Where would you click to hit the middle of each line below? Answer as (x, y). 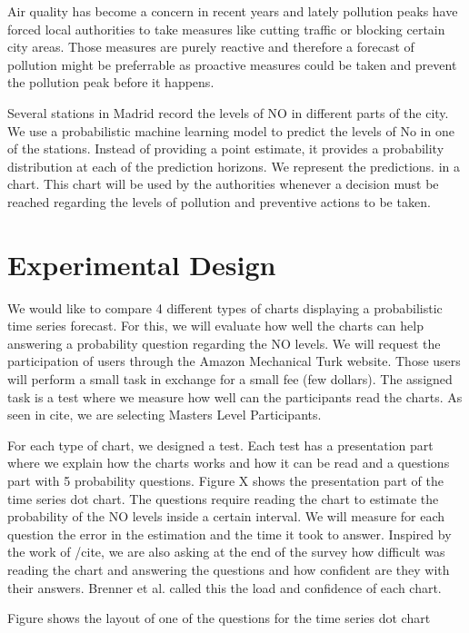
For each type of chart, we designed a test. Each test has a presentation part (220, 445)
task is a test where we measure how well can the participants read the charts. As (235, 396)
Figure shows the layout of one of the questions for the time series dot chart (219, 618)
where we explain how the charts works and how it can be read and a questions (229, 463)
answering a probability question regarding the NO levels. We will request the (224, 343)
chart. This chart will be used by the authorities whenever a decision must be (223, 184)
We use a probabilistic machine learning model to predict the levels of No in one (231, 130)
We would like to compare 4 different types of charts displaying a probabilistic (225, 307)
